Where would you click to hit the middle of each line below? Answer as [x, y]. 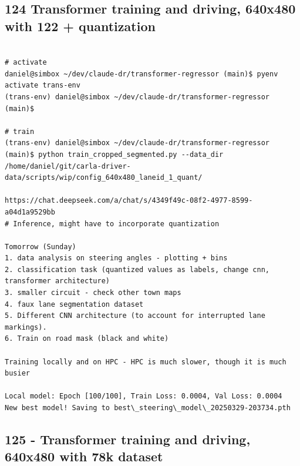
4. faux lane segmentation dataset [74, 304]
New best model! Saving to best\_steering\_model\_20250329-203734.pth [148, 408]
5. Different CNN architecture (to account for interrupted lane [135, 316]
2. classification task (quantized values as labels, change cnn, [137, 269]
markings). [26, 327]
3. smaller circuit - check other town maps [93, 293]
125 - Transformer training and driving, [128, 439]
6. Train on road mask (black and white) [87, 339]
